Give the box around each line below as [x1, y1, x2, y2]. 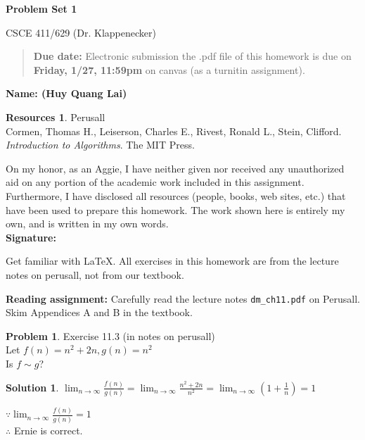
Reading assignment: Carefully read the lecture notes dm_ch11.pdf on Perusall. [6, 291, 360, 306]
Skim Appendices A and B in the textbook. [6, 305, 193, 320]
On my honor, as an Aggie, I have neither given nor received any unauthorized [6, 161, 345, 175]
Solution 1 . [6, 379, 59, 394]
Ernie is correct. [13, 422, 83, 437]
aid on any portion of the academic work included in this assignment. [6, 175, 305, 189]
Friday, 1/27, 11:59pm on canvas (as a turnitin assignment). [33, 62, 305, 77]
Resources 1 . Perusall [6, 109, 105, 124]
